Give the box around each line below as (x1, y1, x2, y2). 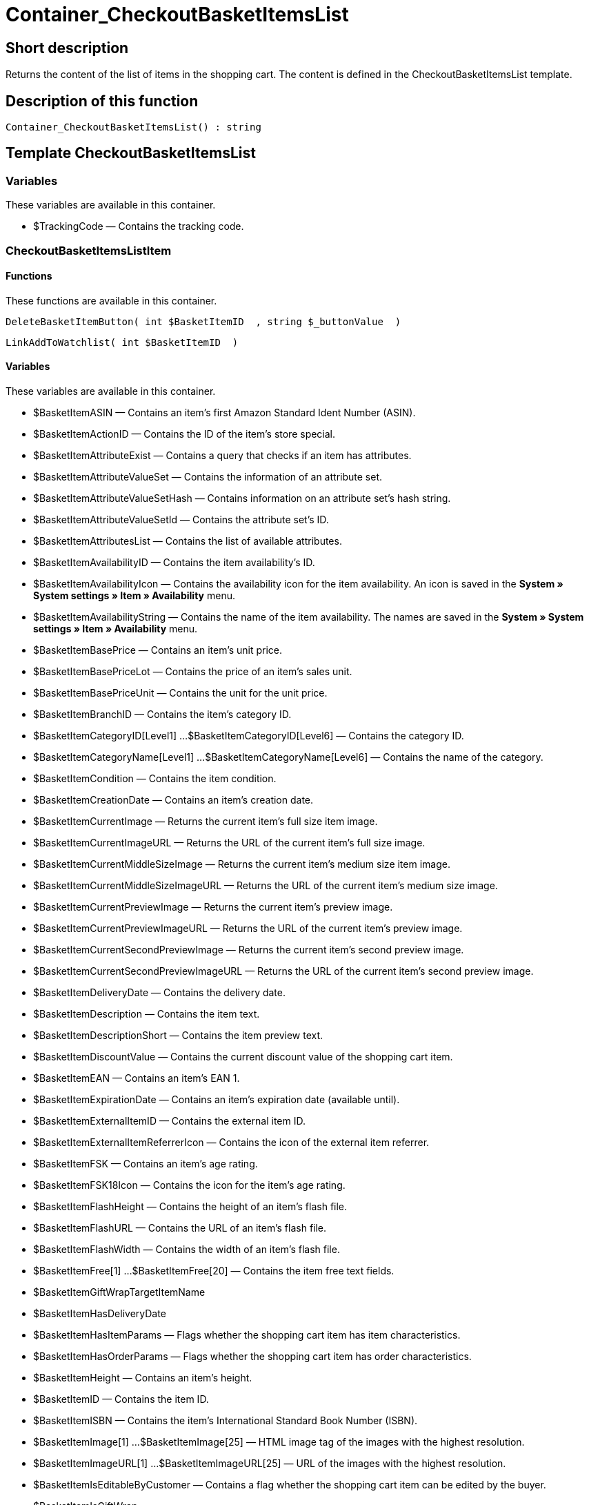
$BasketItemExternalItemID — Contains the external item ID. (33, 1115, 306, 1127)
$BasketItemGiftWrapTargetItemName (33, 1286, 206, 1299)
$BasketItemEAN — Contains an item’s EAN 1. (33, 1072, 240, 1085)
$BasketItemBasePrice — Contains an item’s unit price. (33, 644, 283, 657)
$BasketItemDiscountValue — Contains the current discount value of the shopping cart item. (33, 1051, 453, 1063)
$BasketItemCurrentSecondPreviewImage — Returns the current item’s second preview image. (33, 944, 464, 956)
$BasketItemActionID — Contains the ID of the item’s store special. (33, 428, 336, 440)
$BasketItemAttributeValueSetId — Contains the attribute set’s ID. (33, 514, 329, 526)
